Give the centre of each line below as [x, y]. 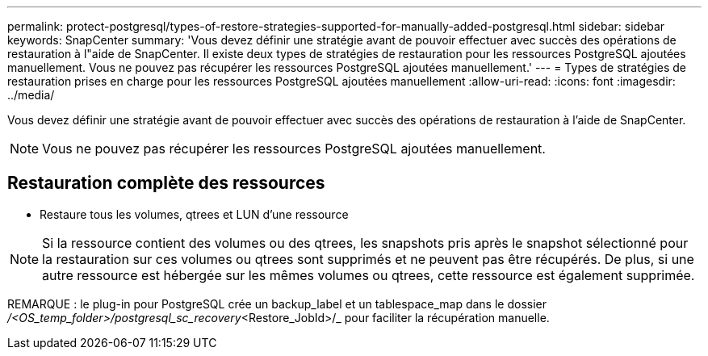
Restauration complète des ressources [166, 183]
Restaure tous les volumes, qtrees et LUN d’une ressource [194, 214]
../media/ [31, 95]
